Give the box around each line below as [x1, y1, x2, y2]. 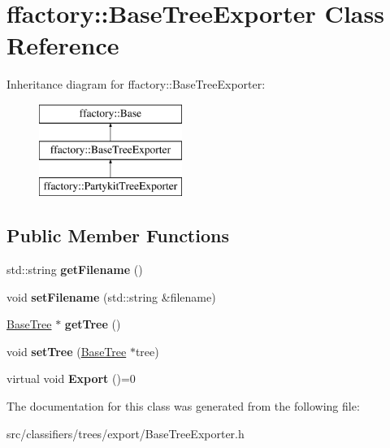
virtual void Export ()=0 [6, 370, 136, 387]
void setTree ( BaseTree [6, 342, 127, 359]
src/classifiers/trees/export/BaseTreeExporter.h [6, 424, 245, 441]
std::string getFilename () [6, 261, 143, 278]
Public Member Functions [6, 223, 229, 248]
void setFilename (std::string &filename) [6, 288, 216, 305]
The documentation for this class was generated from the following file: [6, 398, 360, 415]
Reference [6, 28, 119, 62]
